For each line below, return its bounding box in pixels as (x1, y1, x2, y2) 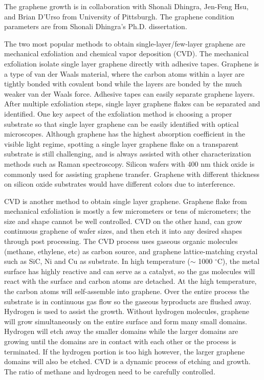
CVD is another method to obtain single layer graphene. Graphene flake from (4, 195, 247, 206)
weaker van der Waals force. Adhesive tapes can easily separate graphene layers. (4, 88, 255, 99)
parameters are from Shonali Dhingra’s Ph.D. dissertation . (4, 21, 187, 32)
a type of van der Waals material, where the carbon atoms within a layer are (4, 68, 245, 79)
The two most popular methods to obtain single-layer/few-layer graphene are (4, 38, 246, 49)
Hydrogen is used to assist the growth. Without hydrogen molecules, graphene (4, 306, 249, 317)
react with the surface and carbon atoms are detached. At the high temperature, (4, 276, 257, 286)
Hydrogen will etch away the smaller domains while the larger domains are (4, 326, 238, 337)
